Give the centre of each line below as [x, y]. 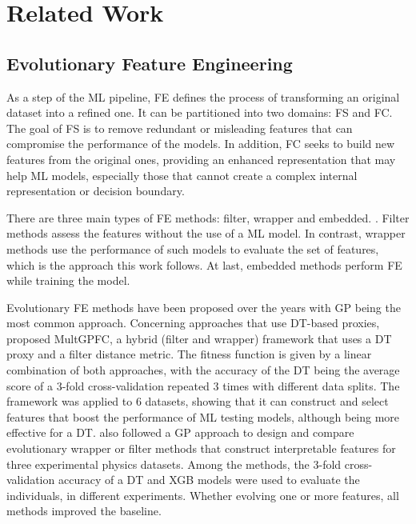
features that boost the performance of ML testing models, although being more [203, 416]
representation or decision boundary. [96, 191]
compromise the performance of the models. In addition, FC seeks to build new [201, 144]
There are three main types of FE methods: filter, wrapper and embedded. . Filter [208, 217]
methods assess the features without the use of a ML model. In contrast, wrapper [206, 233]
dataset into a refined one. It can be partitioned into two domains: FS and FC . [200, 112]
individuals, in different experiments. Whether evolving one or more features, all [203, 495]
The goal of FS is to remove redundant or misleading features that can [180, 128]
